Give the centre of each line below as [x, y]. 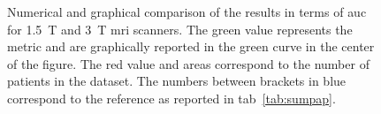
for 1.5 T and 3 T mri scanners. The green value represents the [180, 29]
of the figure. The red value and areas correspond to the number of [188, 63]
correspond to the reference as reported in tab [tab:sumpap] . [171, 98]
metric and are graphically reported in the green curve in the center [191, 46]
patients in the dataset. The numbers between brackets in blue [177, 81]
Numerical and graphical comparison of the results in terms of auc [187, 11]
